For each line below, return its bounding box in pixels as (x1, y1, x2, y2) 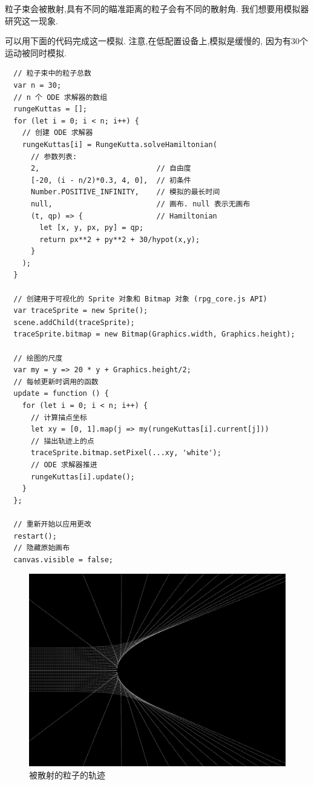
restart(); (13, 531, 57, 540)
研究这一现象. (5, 14, 58, 27)
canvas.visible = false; (13, 555, 113, 564)
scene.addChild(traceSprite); (13, 318, 135, 327)
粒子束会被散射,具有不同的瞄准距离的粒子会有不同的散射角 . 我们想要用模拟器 (5, 2, 309, 15)
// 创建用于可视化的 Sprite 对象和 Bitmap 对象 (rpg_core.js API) (13, 294, 267, 303)
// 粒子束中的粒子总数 (13, 69, 91, 78)
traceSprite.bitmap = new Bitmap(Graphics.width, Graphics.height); (13, 330, 295, 339)
